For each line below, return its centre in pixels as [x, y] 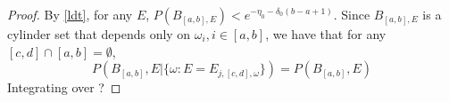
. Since [352, 14]
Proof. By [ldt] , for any [70, 14]
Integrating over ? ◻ [64, 87]
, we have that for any [326, 34]
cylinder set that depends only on [99, 34]
